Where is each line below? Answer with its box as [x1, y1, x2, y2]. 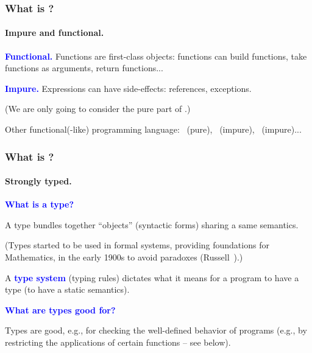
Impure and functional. [5, 26, 104, 39]
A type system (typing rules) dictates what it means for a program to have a [5, 271, 299, 284]
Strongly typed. [5, 175, 72, 187]
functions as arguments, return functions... [5, 61, 163, 74]
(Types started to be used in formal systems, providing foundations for [5, 239, 269, 251]
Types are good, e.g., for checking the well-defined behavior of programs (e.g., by [5, 324, 307, 337]
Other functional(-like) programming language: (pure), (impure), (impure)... [5, 123, 302, 136]
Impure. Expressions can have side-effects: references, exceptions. [5, 82, 252, 94]
